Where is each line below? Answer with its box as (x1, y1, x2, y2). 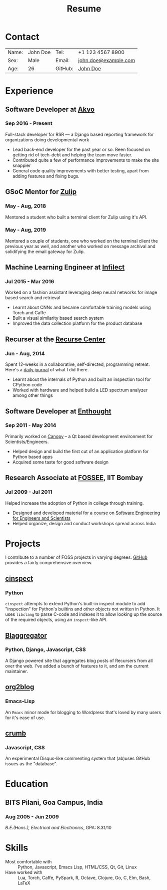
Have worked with (5, 869, 42, 875)
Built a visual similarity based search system (12, 315, 104, 321)
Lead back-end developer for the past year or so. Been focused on (12, 146, 150, 152)
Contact (5, 31, 39, 43)
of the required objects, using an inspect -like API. (5, 617, 108, 623)
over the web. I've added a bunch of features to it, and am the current (5, 662, 149, 669)
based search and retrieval (5, 295, 60, 301)
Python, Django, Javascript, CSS (5, 646, 86, 653)
